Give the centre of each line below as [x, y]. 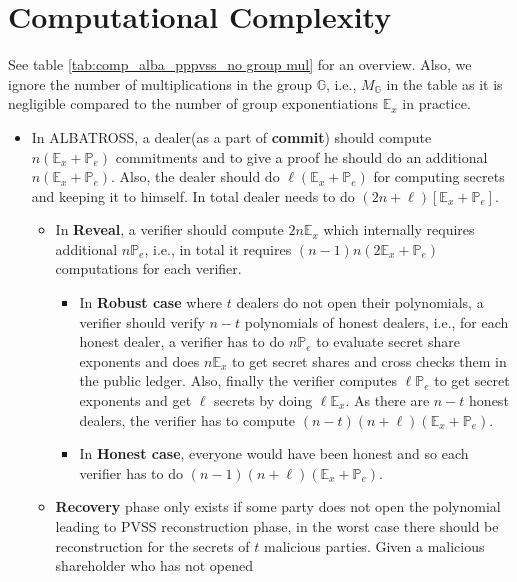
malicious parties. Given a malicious [374, 545]
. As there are [387, 400]
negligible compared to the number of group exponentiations [193, 103]
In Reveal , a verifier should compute [169, 229]
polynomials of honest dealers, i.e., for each [376, 321]
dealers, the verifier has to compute [187, 419]
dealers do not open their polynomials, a [360, 302]
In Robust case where [151, 302]
